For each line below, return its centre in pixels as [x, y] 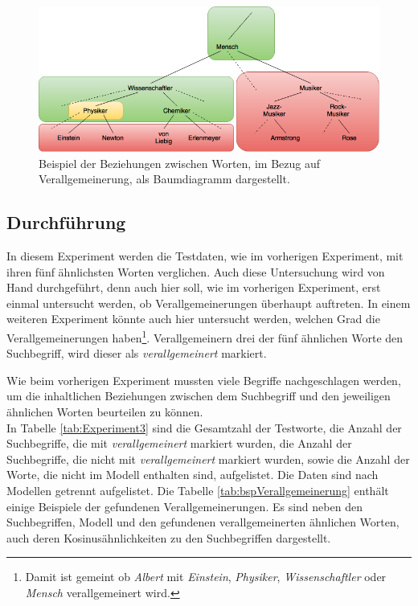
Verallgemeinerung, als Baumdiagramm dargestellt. [164, 179]
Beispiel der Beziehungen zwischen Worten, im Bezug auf [179, 163]
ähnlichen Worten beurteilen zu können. [105, 411]
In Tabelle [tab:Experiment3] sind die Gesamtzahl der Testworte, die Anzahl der [204, 427]
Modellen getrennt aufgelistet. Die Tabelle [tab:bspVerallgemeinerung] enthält [198, 490]
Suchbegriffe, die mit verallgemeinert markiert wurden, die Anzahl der [179, 443]
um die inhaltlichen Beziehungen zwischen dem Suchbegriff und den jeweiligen [199, 396]
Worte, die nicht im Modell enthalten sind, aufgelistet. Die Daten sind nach [193, 475]
